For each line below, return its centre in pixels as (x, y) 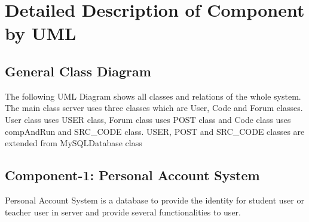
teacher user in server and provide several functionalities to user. (123, 212)
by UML (41, 33)
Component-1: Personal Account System (132, 175)
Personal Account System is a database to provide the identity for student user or (154, 200)
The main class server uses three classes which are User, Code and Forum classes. (154, 108)
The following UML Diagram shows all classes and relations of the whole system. (153, 96)
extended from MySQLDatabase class (74, 143)
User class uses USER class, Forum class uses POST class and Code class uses (148, 119)
